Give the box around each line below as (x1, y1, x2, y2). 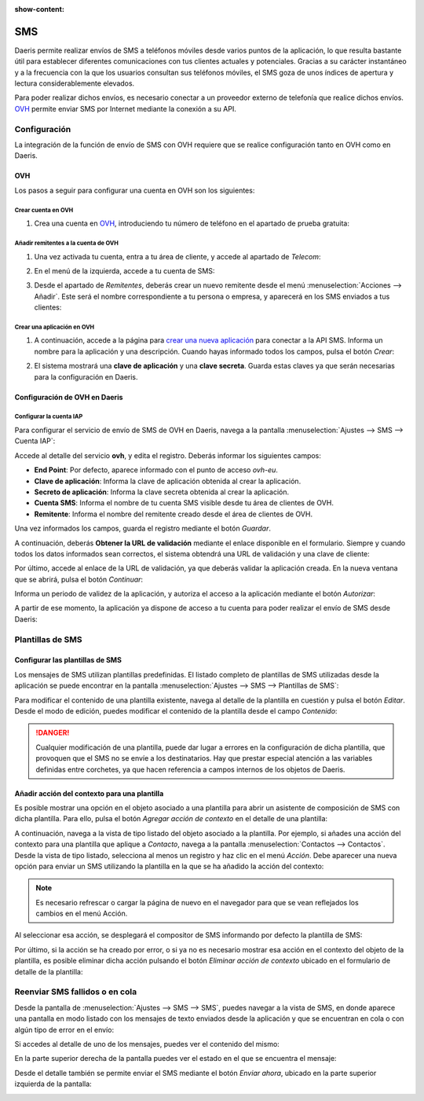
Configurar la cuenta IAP (14, 413, 83, 420)
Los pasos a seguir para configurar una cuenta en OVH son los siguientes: (14, 185, 255, 195)
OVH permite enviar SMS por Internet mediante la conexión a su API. (14, 104, 237, 113)
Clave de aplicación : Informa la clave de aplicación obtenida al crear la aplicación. (34, 476, 302, 486)
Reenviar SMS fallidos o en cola (14, 986, 137, 997)
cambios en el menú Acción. (35, 908, 128, 919)
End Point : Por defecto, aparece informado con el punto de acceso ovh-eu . (34, 465, 279, 475)
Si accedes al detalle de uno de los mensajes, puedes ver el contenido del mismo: (14, 1039, 280, 1048)
